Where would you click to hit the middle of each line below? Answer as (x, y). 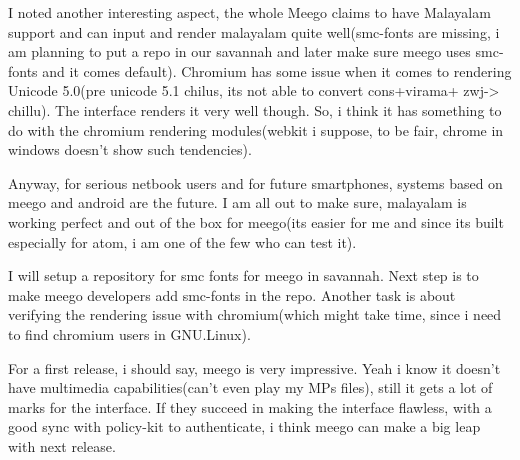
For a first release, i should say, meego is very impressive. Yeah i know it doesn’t (254, 367)
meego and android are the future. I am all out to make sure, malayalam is (237, 202)
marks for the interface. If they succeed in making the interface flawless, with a (250, 406)
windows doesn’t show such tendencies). (130, 149)
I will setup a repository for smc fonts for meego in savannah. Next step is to (243, 275)
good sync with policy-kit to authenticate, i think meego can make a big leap (244, 426)
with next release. (62, 445)
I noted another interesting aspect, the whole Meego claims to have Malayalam (249, 12)
